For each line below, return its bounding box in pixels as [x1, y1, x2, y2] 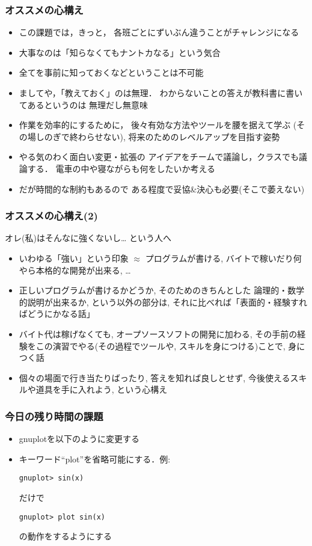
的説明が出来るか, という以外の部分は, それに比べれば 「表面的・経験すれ [19, 295, 307, 308]
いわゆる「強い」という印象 [19, 251, 129, 264]
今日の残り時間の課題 [5, 408, 103, 423]
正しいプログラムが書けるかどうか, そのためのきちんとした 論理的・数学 [19, 284, 305, 296]
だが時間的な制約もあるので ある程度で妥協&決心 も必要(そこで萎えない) [19, 182, 305, 195]
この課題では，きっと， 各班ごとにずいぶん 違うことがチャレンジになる [19, 26, 299, 38]
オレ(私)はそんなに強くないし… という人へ [5, 232, 171, 244]
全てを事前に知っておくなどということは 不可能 [19, 66, 204, 79]
